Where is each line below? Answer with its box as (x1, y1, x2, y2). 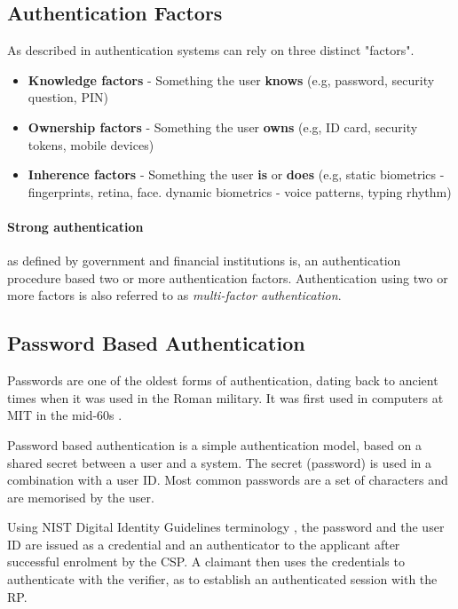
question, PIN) (28, 88, 108, 107)
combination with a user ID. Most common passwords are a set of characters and (7, 471, 448, 489)
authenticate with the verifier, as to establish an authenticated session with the (7, 570, 438, 589)
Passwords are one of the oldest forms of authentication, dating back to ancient (7, 371, 438, 390)
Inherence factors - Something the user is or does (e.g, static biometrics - (28, 165, 445, 184)
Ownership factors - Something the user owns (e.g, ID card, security (28, 117, 418, 136)
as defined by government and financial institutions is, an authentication (7, 251, 401, 270)
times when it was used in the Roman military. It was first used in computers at (7, 388, 444, 407)
